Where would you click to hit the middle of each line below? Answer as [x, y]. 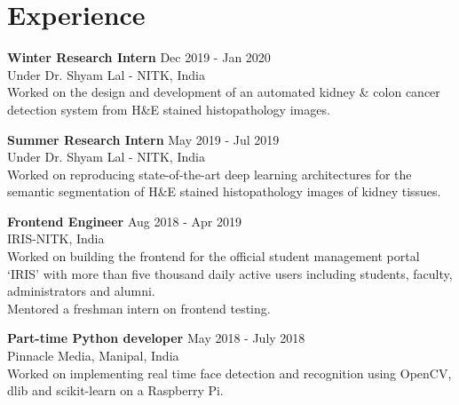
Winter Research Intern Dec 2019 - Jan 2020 [139, 57]
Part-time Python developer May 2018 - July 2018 [156, 338]
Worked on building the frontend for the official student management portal [214, 256]
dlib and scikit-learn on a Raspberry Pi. [115, 390]
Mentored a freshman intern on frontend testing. [139, 308]
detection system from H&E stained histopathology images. [169, 109]
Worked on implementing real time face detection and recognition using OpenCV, [229, 373]
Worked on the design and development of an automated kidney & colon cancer [224, 92]
